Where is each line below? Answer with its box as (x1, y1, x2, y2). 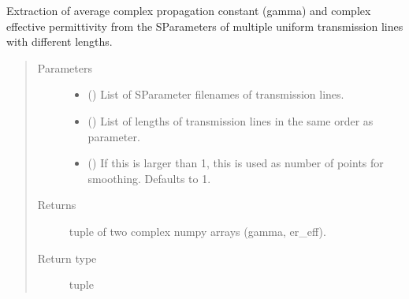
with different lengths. (6, 33, 113, 50)
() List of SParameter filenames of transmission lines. (87, 86, 344, 103)
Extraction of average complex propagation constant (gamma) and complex (6, 2, 371, 18)
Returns (37, 196, 76, 213)
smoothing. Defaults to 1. (87, 170, 211, 186)
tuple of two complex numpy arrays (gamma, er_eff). (69, 222, 326, 239)
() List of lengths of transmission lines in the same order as (87, 112, 374, 129)
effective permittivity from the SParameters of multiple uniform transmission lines (6, 17, 403, 34)
